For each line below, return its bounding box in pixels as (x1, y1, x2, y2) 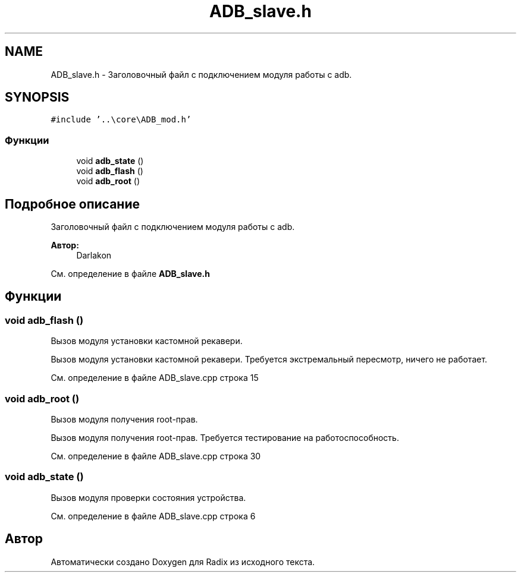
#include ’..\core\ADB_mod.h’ (51, 115, 192, 125)
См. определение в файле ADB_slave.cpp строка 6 (51, 510, 256, 521)
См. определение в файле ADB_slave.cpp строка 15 (51, 373, 259, 383)
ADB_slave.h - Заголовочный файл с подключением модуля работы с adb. (51, 69, 352, 80)
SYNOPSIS (5, 90, 70, 105)
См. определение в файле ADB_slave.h (51, 269, 210, 279)
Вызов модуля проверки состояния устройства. (51, 492, 246, 503)
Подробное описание (5, 196, 140, 212)
